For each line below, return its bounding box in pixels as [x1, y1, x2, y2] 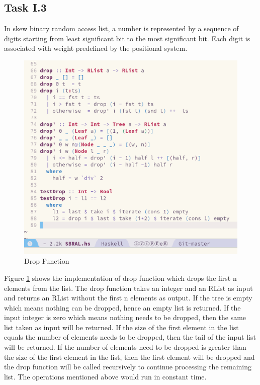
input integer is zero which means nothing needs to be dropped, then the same [4, 312, 246, 323]
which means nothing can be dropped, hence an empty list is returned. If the [4, 302, 241, 313]
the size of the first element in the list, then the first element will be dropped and [4, 351, 255, 362]
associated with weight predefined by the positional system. [4, 43, 188, 53]
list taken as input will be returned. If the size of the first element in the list [4, 322, 239, 332]
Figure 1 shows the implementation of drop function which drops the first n [4, 272, 237, 283]
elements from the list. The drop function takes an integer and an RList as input [4, 282, 253, 293]
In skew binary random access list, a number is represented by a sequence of [4, 23, 239, 34]
